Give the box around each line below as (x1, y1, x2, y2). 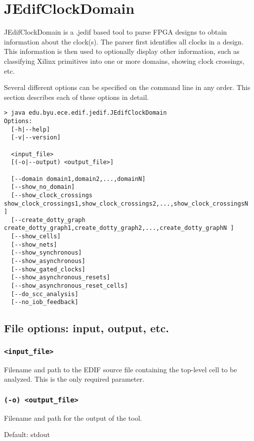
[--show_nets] (11, 241, 57, 248)
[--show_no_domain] (11, 183, 75, 191)
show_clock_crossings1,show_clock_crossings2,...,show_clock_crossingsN (4, 200, 248, 207)
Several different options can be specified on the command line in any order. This (4, 82, 251, 92)
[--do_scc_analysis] (11, 290, 79, 298)
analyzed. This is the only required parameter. (4, 374, 144, 384)
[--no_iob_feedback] (11, 299, 79, 306)
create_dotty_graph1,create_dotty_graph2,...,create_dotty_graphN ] (4, 224, 234, 232)
